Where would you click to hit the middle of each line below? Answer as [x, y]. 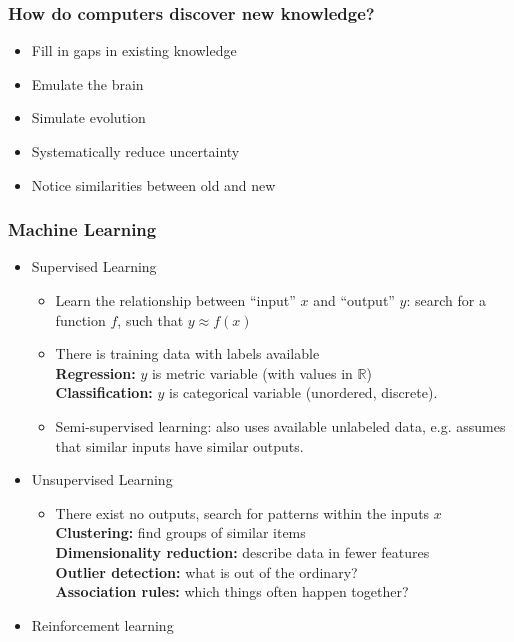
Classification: [104, 392]
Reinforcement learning [102, 624]
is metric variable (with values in [252, 372]
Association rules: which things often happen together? [232, 591]
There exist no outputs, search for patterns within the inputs [242, 512]
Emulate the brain [87, 83]
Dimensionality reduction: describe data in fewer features [242, 551]
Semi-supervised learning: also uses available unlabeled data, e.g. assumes [280, 425]
